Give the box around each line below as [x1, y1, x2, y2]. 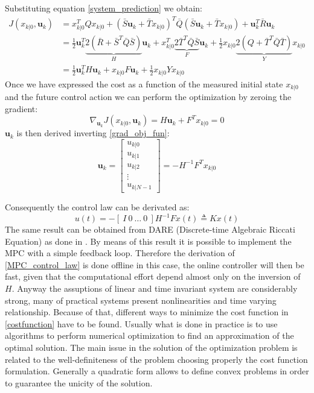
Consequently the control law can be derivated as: [5, 200, 190, 213]
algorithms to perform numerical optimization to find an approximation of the [5, 329, 294, 342]
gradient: [5, 102, 38, 115]
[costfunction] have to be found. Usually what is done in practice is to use [5, 317, 278, 330]
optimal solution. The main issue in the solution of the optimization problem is [5, 341, 298, 353]
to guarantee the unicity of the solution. [5, 376, 153, 389]
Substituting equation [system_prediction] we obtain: [5, 2, 203, 14]
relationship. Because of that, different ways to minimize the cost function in [5, 306, 289, 318]
